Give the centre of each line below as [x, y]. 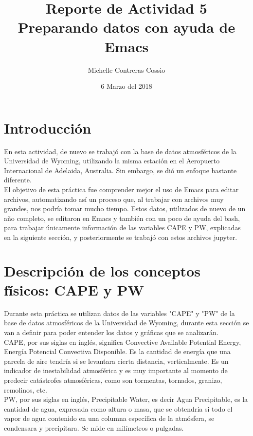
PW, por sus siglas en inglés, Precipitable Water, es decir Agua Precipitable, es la [126, 399]
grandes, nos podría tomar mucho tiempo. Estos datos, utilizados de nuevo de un [125, 208]
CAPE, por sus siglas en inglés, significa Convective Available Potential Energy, [123, 342]
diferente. [18, 180]
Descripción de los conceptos [102, 270]
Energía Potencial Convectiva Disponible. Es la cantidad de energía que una [117, 351]
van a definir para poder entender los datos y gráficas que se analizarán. [111, 332]
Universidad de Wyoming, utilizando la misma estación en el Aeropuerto [112, 161]
